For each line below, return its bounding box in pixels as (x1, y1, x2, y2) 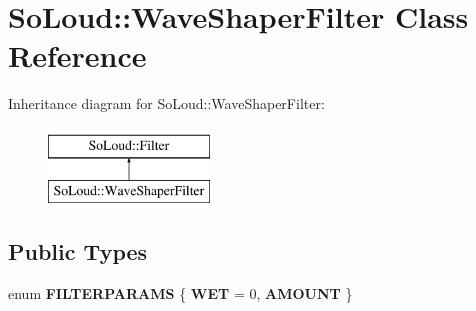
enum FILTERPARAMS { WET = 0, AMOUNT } (8, 283, 353, 304)
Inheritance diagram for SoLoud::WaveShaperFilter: (8, 93, 325, 114)
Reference (8, 35, 147, 76)
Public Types (8, 236, 148, 267)
